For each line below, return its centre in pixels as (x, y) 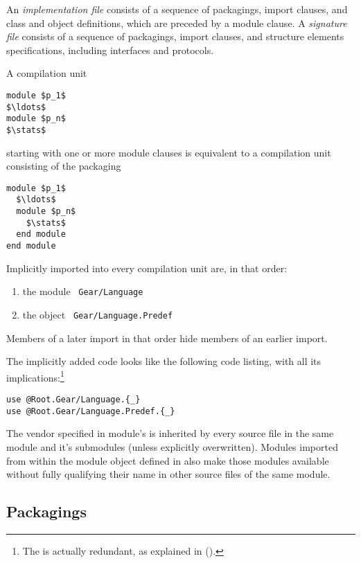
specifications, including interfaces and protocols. (110, 50)
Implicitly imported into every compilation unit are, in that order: (147, 268)
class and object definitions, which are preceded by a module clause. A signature (177, 23)
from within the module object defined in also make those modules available (168, 460)
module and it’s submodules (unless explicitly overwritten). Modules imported (172, 446)
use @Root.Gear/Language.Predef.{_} (91, 411)
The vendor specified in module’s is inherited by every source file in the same (170, 433)
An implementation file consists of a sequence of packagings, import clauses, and (177, 9)
